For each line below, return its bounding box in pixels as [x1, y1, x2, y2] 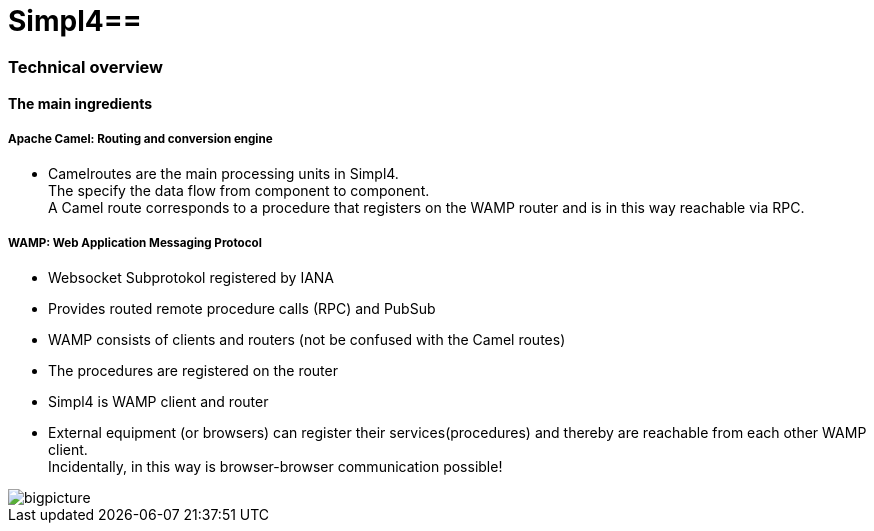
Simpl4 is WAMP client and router [48, 392, 269, 410]
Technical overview [8, 56, 163, 77]
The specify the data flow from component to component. [48, 182, 430, 200]
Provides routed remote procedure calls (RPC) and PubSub [48, 299, 436, 317]
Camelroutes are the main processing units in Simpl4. [48, 165, 399, 183]
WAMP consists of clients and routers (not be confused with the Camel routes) [48, 330, 566, 348]
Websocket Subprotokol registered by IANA [48, 268, 335, 286]
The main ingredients [8, 95, 153, 113]
